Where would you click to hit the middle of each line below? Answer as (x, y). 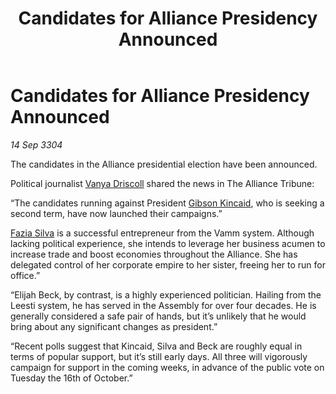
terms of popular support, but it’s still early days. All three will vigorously (159, 356)
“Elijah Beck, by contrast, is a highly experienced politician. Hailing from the (166, 294)
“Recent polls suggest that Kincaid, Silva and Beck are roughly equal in (156, 346)
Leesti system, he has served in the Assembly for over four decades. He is (163, 305)
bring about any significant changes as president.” (114, 326)
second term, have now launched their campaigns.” (116, 213)
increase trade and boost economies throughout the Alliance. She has (154, 254)
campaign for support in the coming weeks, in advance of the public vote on (167, 367)
